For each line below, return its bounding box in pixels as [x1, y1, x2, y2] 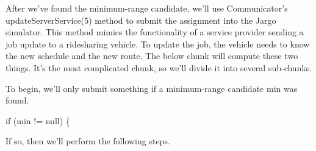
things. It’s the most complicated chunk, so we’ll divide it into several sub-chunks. [5, 61, 312, 74]
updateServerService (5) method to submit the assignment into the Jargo [5, 13, 276, 26]
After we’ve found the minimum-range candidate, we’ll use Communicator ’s [5, 2, 288, 14]
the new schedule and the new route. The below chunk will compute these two [5, 49, 298, 62]
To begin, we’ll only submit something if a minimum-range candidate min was [5, 82, 298, 94]
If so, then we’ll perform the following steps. [5, 135, 170, 147]
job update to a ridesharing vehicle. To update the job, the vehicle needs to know [5, 37, 310, 50]
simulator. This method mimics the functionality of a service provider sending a [5, 26, 304, 38]
